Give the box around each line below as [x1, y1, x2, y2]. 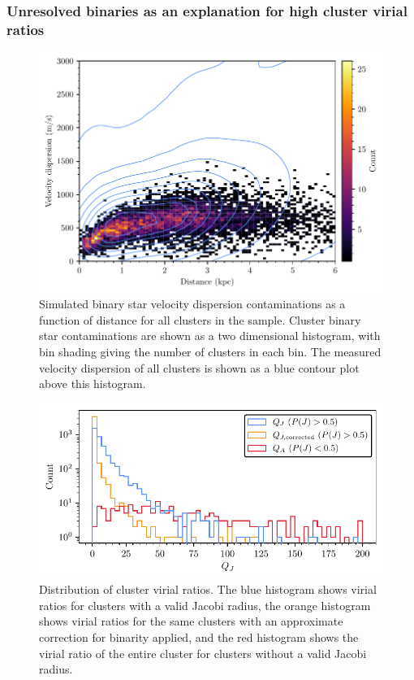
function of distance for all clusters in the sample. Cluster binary [39, 311, 361, 328]
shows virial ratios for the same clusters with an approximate [39, 612, 343, 630]
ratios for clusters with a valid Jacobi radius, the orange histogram [39, 596, 371, 613]
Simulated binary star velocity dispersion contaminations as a [39, 295, 346, 312]
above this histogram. [39, 375, 146, 392]
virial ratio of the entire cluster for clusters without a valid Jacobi [39, 644, 367, 661]
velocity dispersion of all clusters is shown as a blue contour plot [39, 359, 360, 376]
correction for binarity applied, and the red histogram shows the [39, 628, 359, 645]
